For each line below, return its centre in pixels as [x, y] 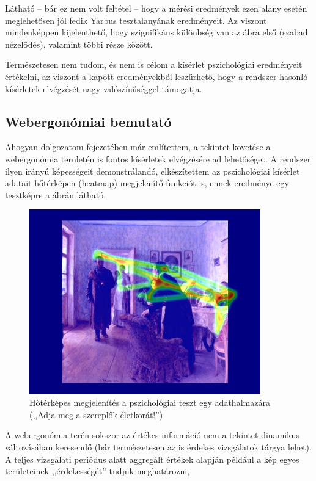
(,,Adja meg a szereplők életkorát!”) [96, 414]
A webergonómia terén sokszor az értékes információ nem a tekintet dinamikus [152, 435]
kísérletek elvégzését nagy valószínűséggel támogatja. [104, 88]
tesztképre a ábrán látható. [56, 194]
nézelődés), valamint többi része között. [79, 44]
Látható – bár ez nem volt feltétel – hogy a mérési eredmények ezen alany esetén [156, 8]
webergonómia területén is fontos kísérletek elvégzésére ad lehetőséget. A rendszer [158, 158]
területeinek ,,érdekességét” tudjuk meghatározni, [97, 471]
